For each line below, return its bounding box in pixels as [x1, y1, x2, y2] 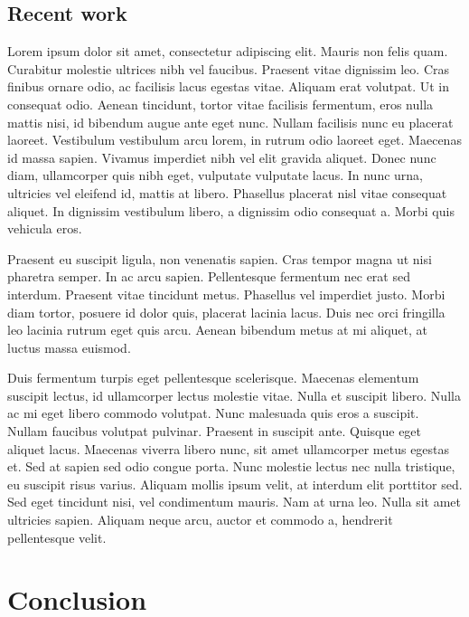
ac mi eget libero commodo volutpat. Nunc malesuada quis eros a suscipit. [7, 403, 419, 422]
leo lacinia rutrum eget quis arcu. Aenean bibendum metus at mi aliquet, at [7, 320, 427, 339]
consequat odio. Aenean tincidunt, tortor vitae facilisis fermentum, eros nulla [7, 94, 434, 113]
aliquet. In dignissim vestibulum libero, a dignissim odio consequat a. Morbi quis [7, 201, 455, 220]
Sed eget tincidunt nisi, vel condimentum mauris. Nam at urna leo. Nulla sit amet [7, 492, 461, 511]
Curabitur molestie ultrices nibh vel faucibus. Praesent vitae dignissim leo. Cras [7, 59, 449, 78]
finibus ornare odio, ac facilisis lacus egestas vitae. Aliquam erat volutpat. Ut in [7, 77, 450, 96]
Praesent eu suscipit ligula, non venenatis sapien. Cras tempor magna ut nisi [7, 249, 432, 268]
